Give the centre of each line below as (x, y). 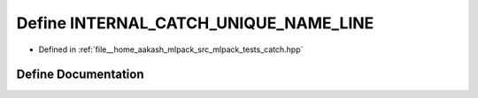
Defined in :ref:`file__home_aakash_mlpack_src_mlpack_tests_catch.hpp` (171, 49)
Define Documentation (80, 75)
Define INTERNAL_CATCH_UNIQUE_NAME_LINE (195, 23)
